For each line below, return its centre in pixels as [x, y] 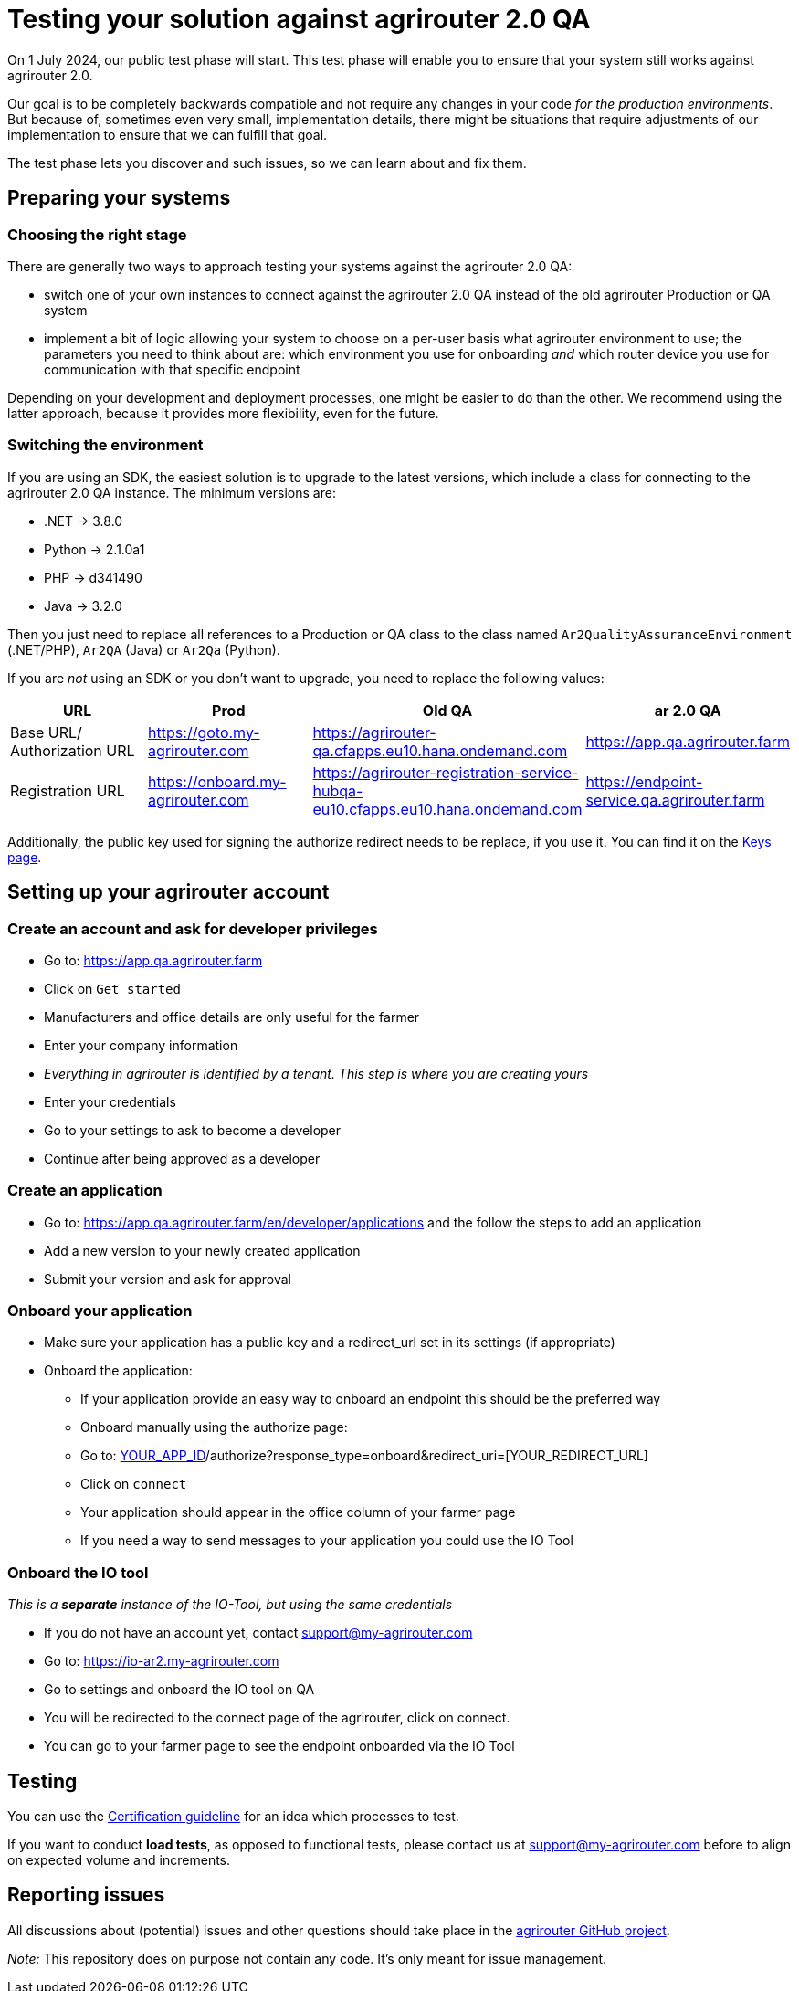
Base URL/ [46, 732]
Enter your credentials [110, 1101]
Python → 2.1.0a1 [95, 549]
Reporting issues [86, 1895]
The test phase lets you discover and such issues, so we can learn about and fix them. [267, 163]
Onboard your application [100, 1311]
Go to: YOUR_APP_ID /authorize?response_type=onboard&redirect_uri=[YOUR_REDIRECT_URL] [364, 1456]
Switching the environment [105, 445]
